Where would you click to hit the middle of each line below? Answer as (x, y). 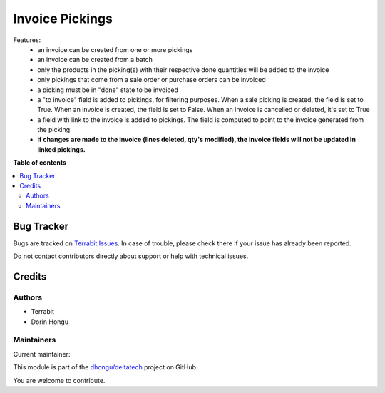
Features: (27, 40)
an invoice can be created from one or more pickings (115, 49)
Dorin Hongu (50, 322)
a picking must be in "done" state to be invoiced (108, 90)
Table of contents (40, 163)
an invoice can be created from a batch (95, 60)
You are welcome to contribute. (59, 380)
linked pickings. (61, 149)
